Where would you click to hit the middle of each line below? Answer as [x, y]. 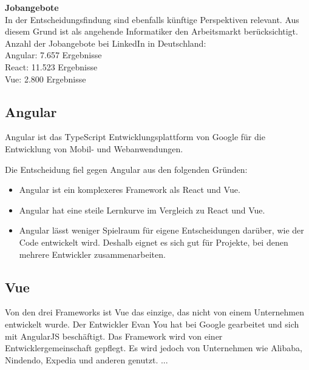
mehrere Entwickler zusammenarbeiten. [92, 254]
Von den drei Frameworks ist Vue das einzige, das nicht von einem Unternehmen [154, 312]
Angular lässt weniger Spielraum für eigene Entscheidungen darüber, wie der [161, 230]
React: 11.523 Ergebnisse [51, 66]
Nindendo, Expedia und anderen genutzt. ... [87, 359]
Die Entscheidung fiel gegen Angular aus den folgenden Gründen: [126, 169]
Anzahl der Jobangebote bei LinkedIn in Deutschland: [106, 43]
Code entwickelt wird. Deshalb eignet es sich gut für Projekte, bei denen [154, 242]
